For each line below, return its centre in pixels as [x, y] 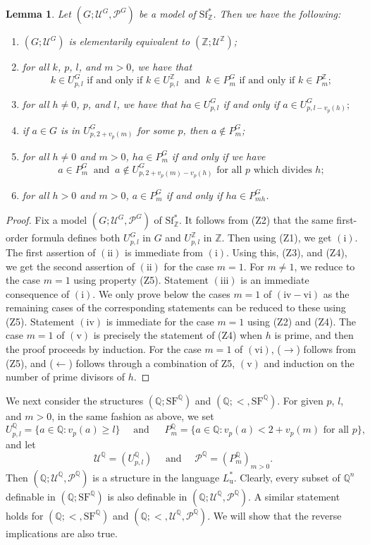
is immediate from [164, 252]
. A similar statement [294, 496]
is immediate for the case [160, 321]
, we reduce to [325, 266]
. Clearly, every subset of [287, 477]
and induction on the [309, 363]
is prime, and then [314, 335]
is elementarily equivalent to [129, 41]
